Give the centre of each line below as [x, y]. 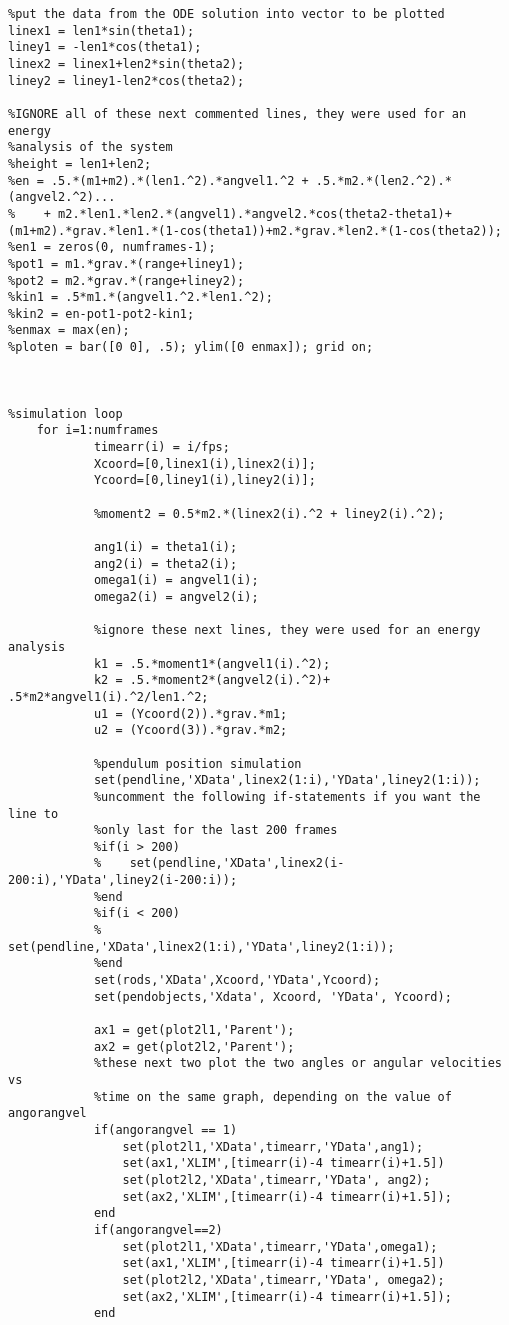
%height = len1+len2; [80, 163]
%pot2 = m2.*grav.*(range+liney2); [126, 280]
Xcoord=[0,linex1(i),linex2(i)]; [204, 463]
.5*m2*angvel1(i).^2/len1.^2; [108, 696]
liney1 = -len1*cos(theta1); [105, 47]
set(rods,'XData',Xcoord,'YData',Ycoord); [237, 980]
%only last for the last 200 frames [215, 830]
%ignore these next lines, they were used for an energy [287, 630]
